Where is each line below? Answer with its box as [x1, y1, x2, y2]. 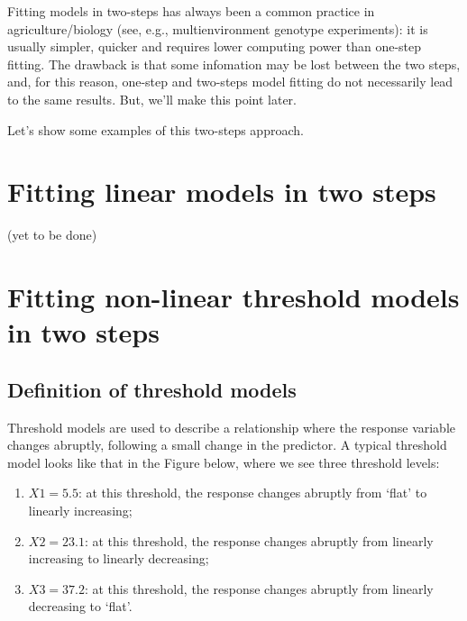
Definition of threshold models [7, 375, 297, 403]
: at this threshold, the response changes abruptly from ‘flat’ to [78, 483, 427, 502]
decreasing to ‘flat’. [28, 597, 133, 616]
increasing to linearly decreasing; [28, 549, 209, 568]
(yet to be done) [7, 225, 97, 244]
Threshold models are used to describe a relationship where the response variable [7, 417, 456, 436]
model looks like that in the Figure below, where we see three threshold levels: [7, 452, 440, 471]
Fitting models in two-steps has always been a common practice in [7, 2, 375, 20]
